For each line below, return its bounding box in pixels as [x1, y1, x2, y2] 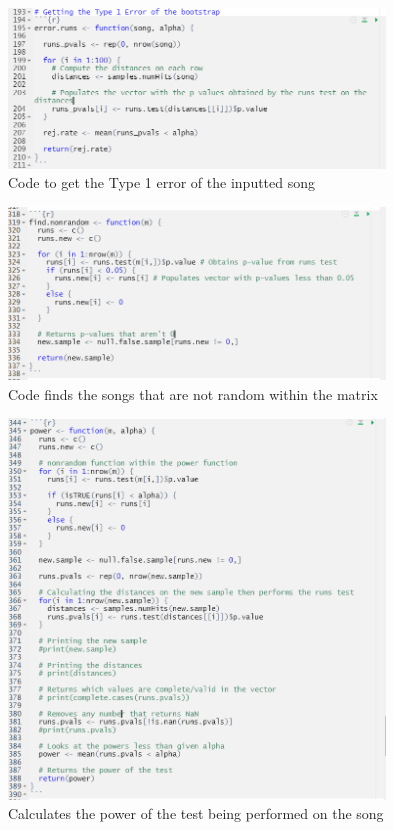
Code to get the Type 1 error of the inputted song [8, 172, 316, 193]
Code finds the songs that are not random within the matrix [8, 383, 378, 404]
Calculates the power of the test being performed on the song [8, 803, 384, 824]
